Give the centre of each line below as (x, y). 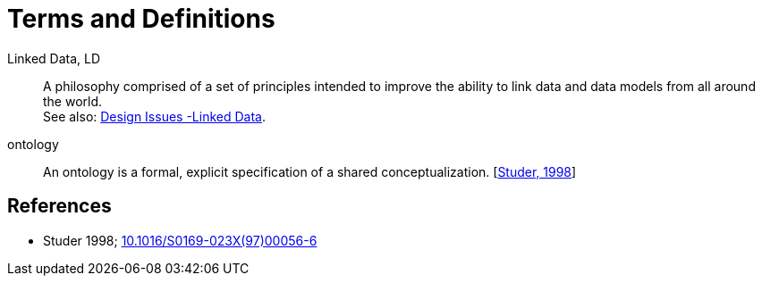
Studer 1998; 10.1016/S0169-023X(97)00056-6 (180, 240)
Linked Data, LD (54, 58)
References (59, 206)
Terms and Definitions (141, 19)
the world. (73, 101)
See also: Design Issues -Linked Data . (154, 116)
